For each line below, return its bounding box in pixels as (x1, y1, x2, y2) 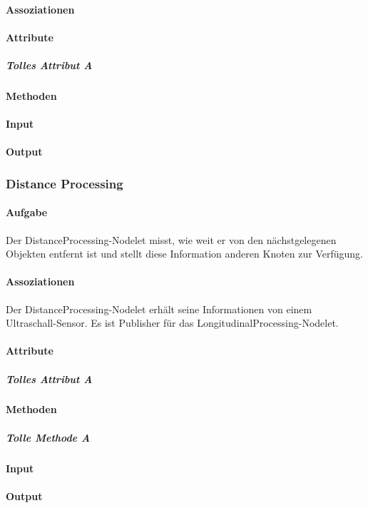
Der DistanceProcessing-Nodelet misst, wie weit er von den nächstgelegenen (6, 232, 337, 247)
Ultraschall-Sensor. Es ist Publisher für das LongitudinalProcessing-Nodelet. (6, 315, 339, 330)
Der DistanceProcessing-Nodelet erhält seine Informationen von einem (6, 301, 312, 316)
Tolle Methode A (6, 430, 91, 444)
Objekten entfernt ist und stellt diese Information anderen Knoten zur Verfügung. (6, 246, 363, 261)
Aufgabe (6, 205, 48, 220)
